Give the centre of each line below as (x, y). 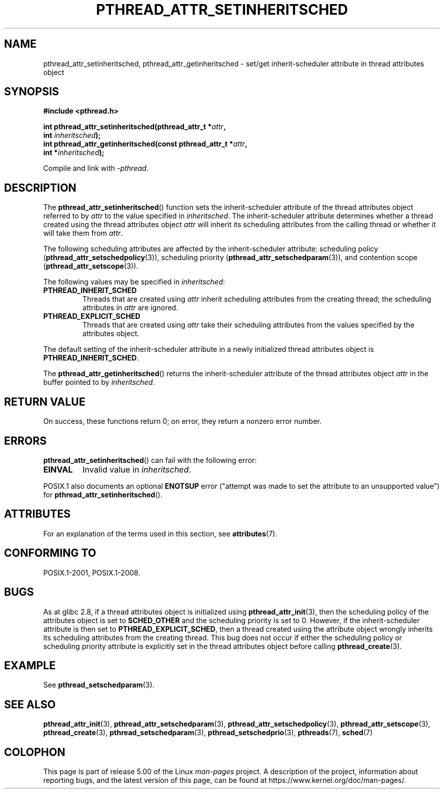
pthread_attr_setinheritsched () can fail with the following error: (150, 460)
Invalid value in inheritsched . (137, 469)
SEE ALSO (30, 704)
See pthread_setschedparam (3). (99, 685)
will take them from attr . (83, 233)
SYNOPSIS (32, 92)
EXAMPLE (30, 665)
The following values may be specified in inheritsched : (134, 282)
